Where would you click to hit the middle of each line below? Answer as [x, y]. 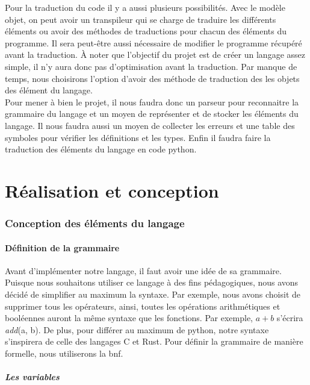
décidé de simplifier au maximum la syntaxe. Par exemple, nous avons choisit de [153, 294]
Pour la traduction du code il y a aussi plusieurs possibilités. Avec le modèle [145, 7]
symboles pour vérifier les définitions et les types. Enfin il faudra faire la [138, 137]
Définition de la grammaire [62, 247]
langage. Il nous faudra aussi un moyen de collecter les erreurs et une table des [150, 125]
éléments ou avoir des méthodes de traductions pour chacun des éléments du [146, 31]
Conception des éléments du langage [95, 223]
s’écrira [290, 318]
